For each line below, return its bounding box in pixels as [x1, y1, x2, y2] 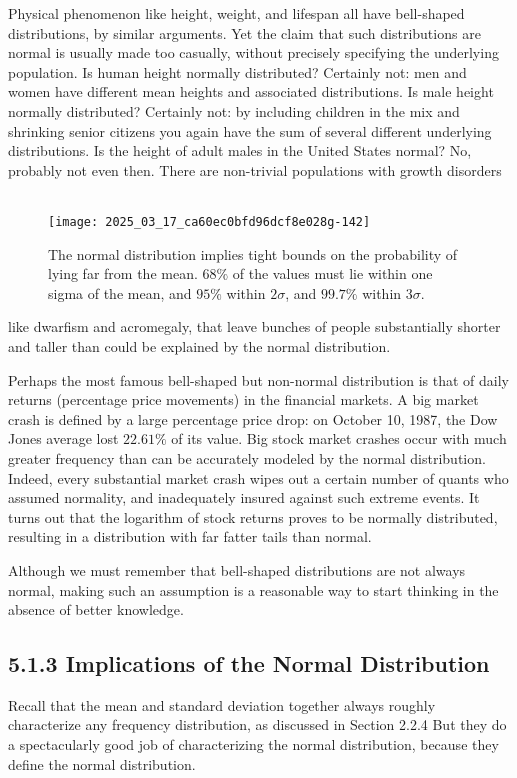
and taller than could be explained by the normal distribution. [8, 335, 391, 356]
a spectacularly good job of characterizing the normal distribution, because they [8, 734, 499, 755]
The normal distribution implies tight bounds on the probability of [48, 243, 458, 264]
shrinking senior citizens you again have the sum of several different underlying [8, 120, 492, 141]
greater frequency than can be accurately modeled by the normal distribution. [8, 447, 486, 468]
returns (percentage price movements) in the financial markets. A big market [8, 389, 479, 410]
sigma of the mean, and [48, 282, 192, 303]
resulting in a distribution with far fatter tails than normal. [8, 526, 372, 547]
